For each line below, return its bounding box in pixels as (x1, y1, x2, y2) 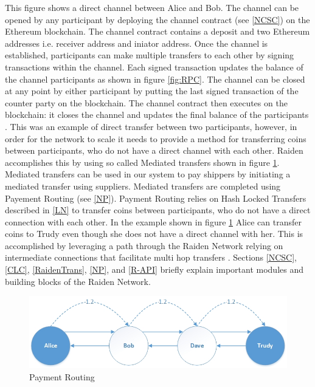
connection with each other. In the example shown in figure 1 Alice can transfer (5, 215, 302, 228)
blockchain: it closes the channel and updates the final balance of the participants (5, 108, 309, 121)
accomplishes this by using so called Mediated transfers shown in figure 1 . (5, 156, 280, 168)
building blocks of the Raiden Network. (5, 275, 151, 287)
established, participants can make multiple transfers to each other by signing (5, 49, 294, 61)
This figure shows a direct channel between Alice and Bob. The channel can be (5, 1, 299, 13)
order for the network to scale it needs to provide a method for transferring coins (5, 132, 306, 145)
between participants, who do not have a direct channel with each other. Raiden (5, 144, 303, 157)
